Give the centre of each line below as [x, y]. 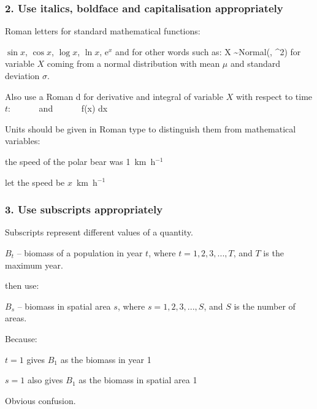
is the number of [265, 306]
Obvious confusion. [40, 400]
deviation [22, 75]
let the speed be [35, 182]
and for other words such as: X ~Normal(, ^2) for [208, 51]
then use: [22, 285]
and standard [255, 63]
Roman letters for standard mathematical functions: [103, 31]
